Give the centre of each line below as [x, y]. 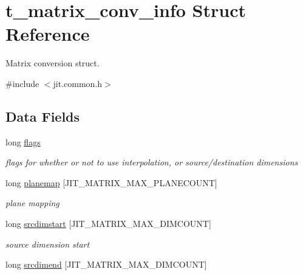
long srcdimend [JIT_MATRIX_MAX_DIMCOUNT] [106, 264]
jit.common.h [78, 83]
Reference [48, 34]
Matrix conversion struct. [53, 63]
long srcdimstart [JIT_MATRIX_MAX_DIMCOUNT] [108, 224]
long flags [23, 141]
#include [22, 83]
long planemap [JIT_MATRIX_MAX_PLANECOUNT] [111, 182]
